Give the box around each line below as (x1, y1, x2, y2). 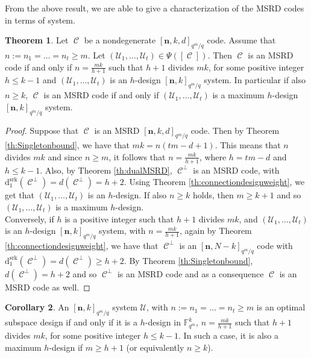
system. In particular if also (204, 74, 306, 86)
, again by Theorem (179, 224, 252, 237)
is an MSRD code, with (193, 163, 280, 176)
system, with (99, 224, 146, 237)
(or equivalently (126, 341, 184, 353)
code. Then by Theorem (190, 124, 280, 136)
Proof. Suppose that (5, 124, 79, 136)
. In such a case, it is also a (178, 329, 278, 341)
